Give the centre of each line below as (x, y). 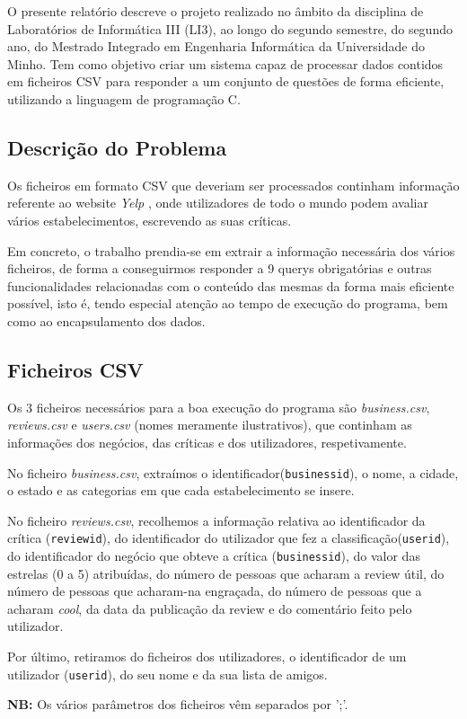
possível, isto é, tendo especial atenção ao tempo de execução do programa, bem (228, 303)
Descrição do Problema (117, 147)
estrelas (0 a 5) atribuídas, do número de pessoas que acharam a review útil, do (226, 573)
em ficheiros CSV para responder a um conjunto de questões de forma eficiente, (226, 81)
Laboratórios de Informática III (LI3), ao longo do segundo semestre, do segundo (230, 28)
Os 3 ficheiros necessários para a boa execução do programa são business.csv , (219, 407)
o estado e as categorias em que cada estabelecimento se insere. (181, 490)
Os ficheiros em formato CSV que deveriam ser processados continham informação (233, 185)
